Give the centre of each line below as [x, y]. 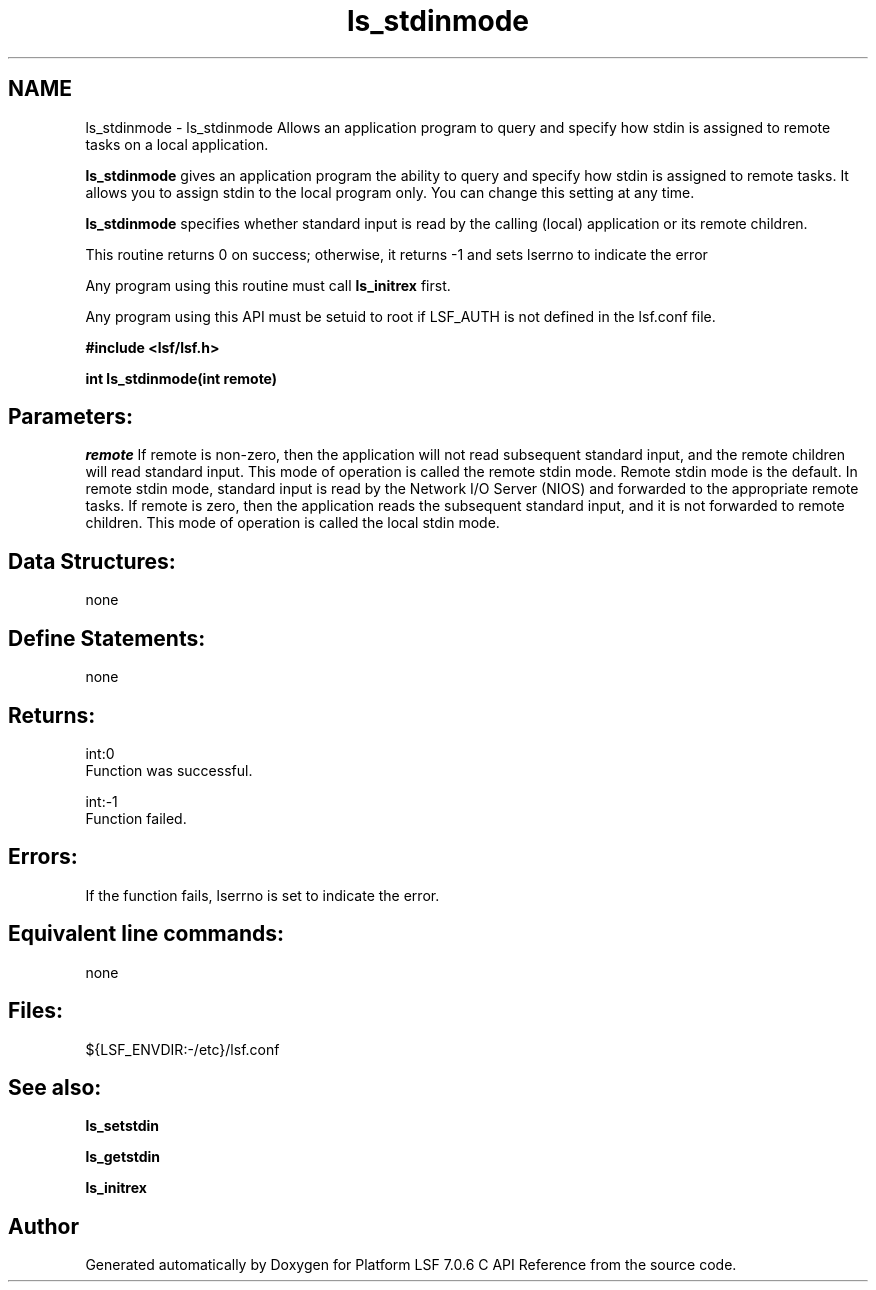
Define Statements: [107, 638]
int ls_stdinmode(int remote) [181, 378]
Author [43, 1226]
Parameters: [70, 417]
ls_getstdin [123, 1157]
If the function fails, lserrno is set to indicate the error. [262, 895]
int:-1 [101, 801]
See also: [55, 1087]
